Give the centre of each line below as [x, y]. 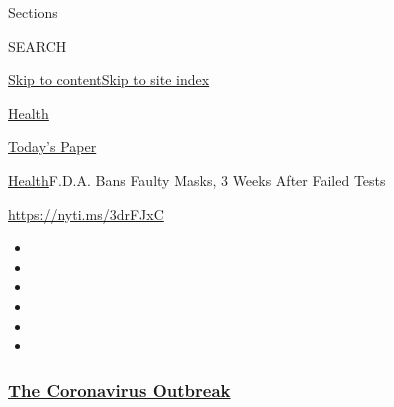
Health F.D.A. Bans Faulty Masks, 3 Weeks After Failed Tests [197, 179]
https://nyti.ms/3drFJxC [86, 213]
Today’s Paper [52, 146]
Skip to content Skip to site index [109, 79]
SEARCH [37, 45]
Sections [33, 12]
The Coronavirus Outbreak [119, 389]
